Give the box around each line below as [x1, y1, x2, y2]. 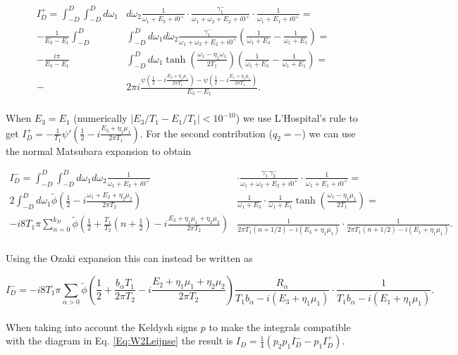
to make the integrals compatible [209, 319, 351, 334]
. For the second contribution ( [140, 125, 273, 140]
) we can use [302, 125, 356, 140]
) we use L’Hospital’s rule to [235, 111, 358, 125]
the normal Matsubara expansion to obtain [6, 143, 192, 158]
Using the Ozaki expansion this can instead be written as [6, 251, 253, 266]
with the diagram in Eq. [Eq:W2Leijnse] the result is [6, 333, 233, 348]
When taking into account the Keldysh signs [6, 319, 198, 334]
